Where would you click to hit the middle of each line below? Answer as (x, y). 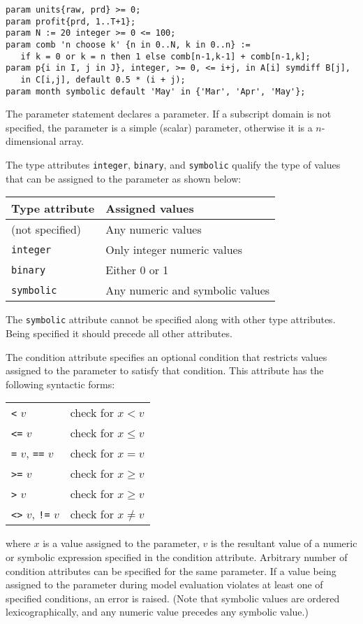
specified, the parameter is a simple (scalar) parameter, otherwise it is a (159, 127)
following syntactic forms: (60, 384)
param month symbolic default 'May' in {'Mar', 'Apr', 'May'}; (156, 91)
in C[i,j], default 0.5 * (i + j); (103, 79)
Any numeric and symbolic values (188, 290)
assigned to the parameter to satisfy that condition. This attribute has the (165, 370)
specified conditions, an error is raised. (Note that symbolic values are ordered (173, 598)
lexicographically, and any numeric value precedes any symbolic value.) (157, 612)
